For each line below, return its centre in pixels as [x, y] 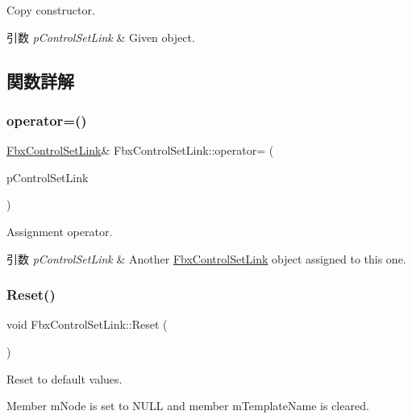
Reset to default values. [65, 378]
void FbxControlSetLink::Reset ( [87, 324]
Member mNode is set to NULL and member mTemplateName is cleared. [188, 406]
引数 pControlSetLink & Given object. [101, 37]
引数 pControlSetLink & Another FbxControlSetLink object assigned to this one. [206, 258]
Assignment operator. [60, 231]
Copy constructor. [51, 10]
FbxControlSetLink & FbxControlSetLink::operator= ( [140, 150]
